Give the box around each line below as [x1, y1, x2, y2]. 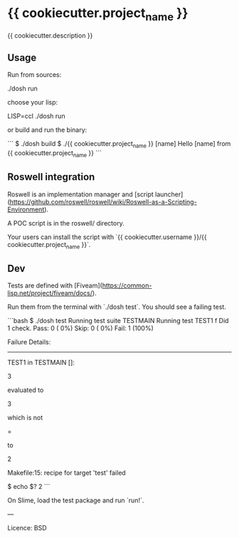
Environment [7, 205, 45, 213]
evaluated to [7, 386, 44, 394]
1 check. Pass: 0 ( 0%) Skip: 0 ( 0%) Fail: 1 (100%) [7, 324, 154, 332]
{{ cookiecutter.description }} [7, 31, 93, 40]
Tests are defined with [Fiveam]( [7, 281, 103, 290]
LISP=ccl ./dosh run [7, 112, 65, 120]
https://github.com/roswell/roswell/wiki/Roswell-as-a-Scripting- [9, 197, 197, 206]
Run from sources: [7, 70, 62, 79]
